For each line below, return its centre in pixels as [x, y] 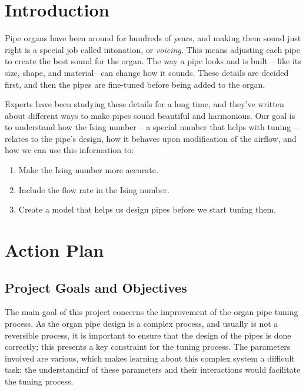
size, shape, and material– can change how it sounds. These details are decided [147, 72]
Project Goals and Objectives [96, 287]
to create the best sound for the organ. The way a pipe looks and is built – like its [153, 61]
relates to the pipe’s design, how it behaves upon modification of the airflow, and [151, 138]
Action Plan [54, 250]
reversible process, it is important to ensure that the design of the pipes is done [148, 335]
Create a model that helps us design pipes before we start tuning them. [147, 209]
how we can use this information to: [69, 150]
